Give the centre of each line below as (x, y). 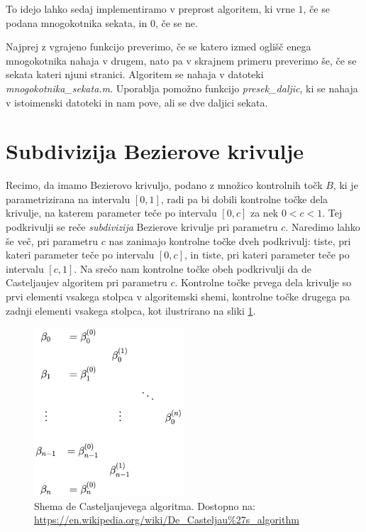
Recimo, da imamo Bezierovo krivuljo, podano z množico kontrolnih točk (164, 185)
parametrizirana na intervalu (68, 199)
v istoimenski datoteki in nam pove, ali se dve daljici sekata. (137, 102)
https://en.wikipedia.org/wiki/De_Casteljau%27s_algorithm (167, 520)
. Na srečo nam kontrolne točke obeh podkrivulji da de (193, 268)
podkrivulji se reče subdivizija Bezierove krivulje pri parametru (142, 227)
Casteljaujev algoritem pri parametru (87, 282)
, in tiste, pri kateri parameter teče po (267, 255)
